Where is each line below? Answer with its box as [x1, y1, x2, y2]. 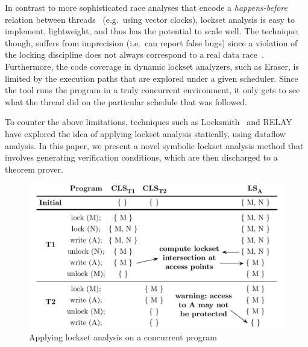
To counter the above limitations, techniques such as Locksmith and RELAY [5, 115, 292, 128]
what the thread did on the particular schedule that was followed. [5, 95, 248, 108]
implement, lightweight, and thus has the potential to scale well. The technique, [5, 25, 300, 37]
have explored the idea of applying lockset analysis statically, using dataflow [5, 127, 286, 140]
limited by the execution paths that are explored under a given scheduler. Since [5, 72, 298, 84]
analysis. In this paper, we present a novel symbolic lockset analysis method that [5, 139, 304, 152]
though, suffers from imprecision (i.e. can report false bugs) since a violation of [5, 36, 298, 49]
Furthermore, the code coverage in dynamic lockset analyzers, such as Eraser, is [5, 60, 299, 72]
